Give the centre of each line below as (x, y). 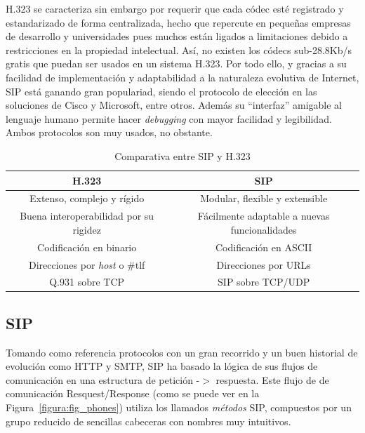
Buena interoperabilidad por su (87, 216)
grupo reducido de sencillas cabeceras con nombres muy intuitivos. (148, 421)
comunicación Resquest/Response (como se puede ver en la (133, 393)
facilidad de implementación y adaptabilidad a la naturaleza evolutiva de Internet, (182, 77)
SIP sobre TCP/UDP (264, 282)
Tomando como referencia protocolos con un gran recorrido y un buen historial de (182, 352)
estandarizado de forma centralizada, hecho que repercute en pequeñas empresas (178, 22)
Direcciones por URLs (264, 264)
